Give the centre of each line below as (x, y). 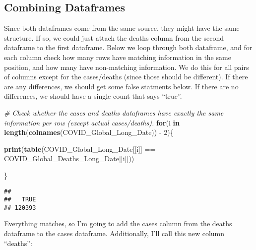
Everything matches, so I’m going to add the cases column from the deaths (118, 223)
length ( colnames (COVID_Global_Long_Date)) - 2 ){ (89, 132)
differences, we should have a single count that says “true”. (93, 96)
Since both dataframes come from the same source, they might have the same (122, 28)
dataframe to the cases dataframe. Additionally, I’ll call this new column (114, 233)
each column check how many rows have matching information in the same (118, 57)
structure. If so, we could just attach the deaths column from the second (114, 37)
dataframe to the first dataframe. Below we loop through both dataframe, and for (128, 47)
